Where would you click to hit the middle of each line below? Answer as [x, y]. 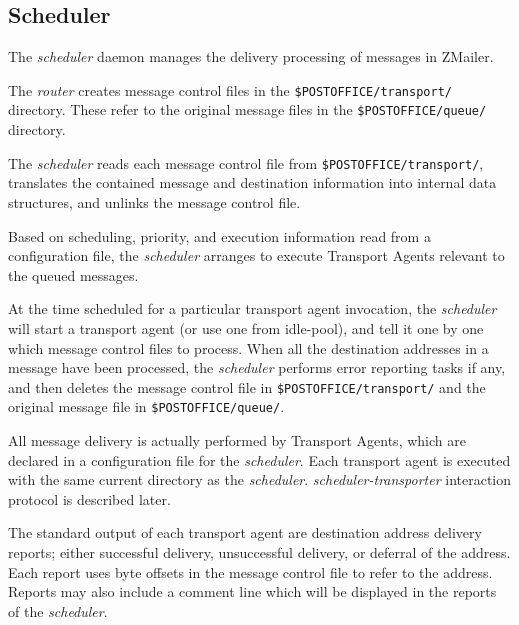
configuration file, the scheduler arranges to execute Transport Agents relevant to [256, 255]
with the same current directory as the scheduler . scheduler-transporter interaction [260, 479]
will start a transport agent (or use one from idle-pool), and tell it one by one [246, 327]
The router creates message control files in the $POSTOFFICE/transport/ [230, 89]
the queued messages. [73, 274]
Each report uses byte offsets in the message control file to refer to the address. [250, 571]
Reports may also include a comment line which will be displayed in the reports [252, 591]
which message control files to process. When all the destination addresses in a [248, 347]
